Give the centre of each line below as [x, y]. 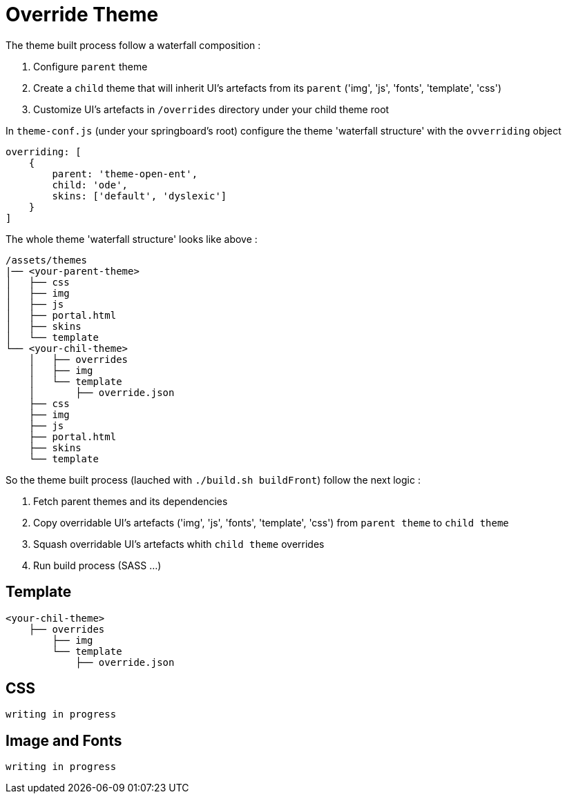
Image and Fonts [64, 740]
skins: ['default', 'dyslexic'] [140, 196]
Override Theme [82, 14]
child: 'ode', [90, 185]
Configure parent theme [90, 66]
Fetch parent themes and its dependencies [131, 501]
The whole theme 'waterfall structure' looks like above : [132, 239]
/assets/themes [47, 260]
